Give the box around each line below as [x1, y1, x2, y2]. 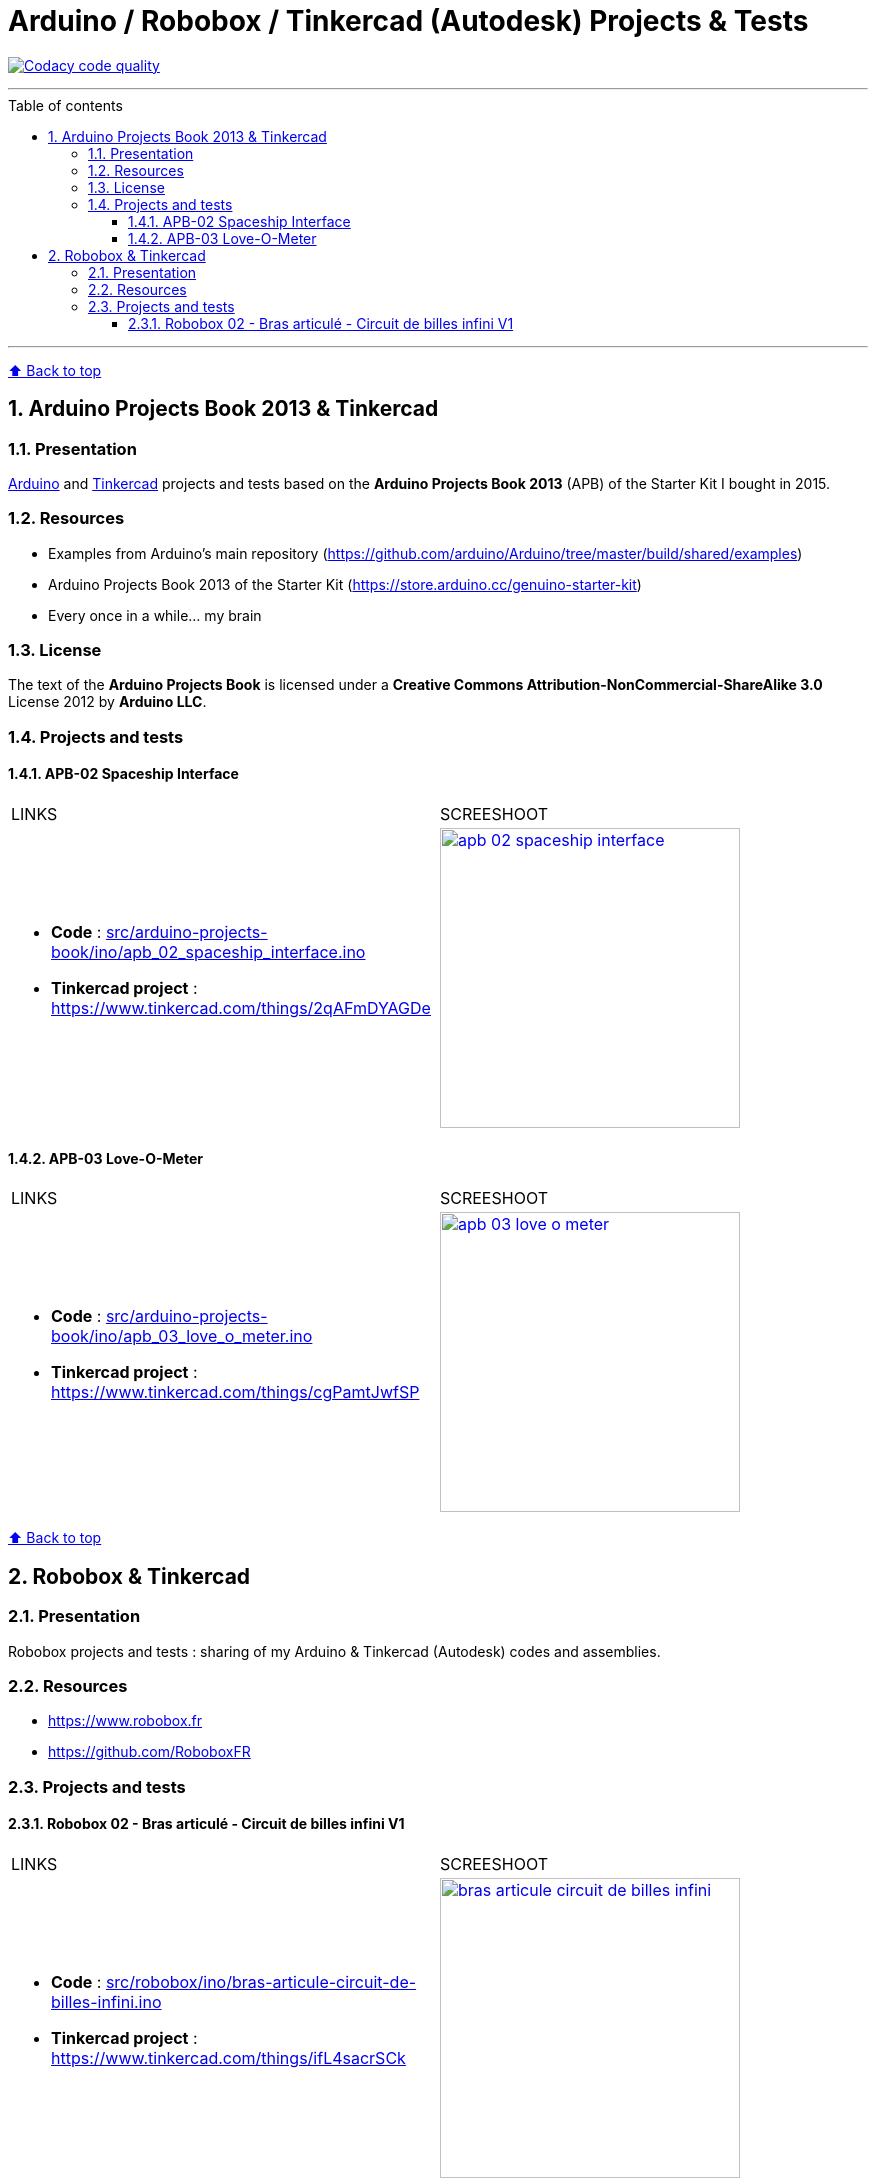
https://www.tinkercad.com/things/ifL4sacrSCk [51, 2047, 406, 2068]
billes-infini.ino [51, 1991, 162, 2012]
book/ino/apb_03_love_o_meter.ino [51, 1326, 313, 1347]
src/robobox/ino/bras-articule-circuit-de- [105, 1971, 417, 1992]
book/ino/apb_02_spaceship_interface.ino [51, 942, 366, 963]
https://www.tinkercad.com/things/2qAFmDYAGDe [51, 998, 431, 1019]
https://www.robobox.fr [48, 1712, 203, 1730]
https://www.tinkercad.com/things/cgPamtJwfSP [51, 1382, 420, 1403]
